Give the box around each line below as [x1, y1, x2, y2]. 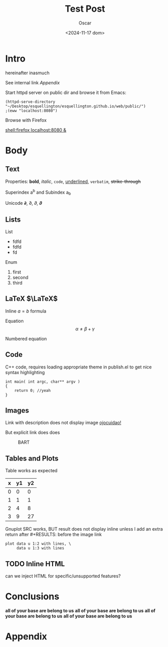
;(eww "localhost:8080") [5, 108, 58, 113]
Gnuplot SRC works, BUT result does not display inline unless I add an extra [5, 526, 163, 532]
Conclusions [5, 591, 60, 602]
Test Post [65, 3, 105, 15]
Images [5, 406, 29, 415]
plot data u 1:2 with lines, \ [5, 541, 71, 546]
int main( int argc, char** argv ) [5, 379, 80, 384]
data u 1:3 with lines [16, 546, 65, 551]
